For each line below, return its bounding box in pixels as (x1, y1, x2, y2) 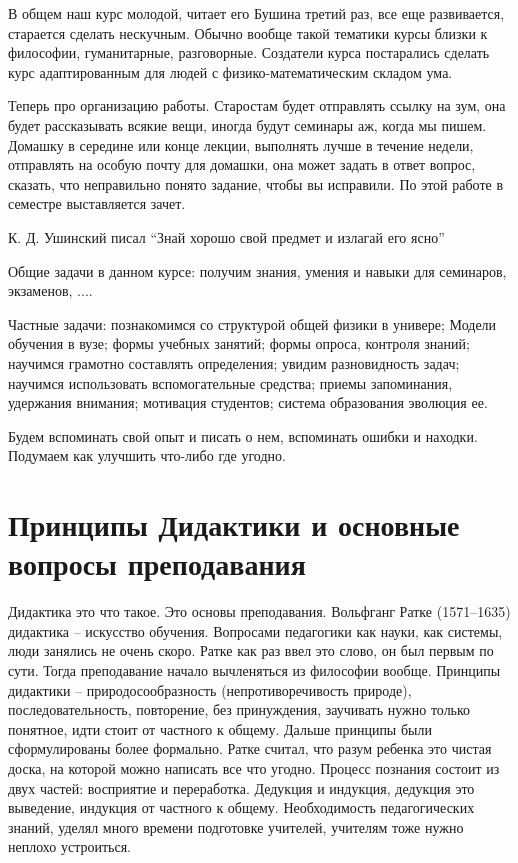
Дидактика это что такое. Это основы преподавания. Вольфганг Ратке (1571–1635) (8, 601, 511, 622)
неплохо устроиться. (8, 836, 132, 857)
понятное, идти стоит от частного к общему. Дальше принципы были (8, 718, 432, 739)
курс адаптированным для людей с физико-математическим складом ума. (8, 61, 453, 82)
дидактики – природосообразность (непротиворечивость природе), (8, 679, 412, 700)
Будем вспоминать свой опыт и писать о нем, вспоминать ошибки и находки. (8, 425, 478, 446)
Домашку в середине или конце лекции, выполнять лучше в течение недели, (8, 134, 474, 155)
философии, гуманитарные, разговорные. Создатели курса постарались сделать (8, 42, 490, 63)
